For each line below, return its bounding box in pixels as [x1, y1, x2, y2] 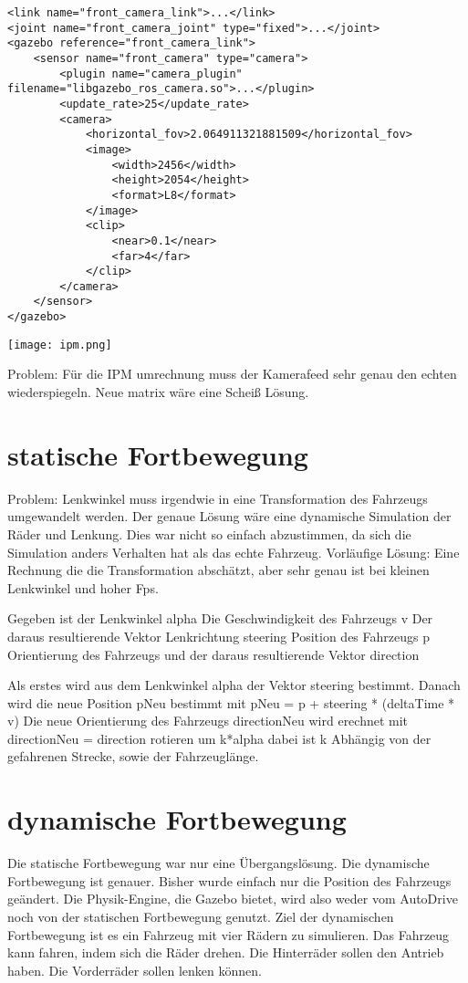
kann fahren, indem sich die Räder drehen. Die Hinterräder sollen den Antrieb [7, 943, 444, 962]
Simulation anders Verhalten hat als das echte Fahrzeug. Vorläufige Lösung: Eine [7, 542, 460, 561]
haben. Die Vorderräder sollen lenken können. [7, 960, 262, 979]
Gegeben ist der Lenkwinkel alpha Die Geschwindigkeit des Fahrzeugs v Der [7, 609, 433, 628]
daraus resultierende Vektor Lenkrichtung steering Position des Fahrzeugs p [7, 626, 430, 645]
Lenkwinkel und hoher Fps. [7, 578, 159, 597]
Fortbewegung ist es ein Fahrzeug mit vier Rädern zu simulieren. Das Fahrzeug [7, 925, 450, 944]
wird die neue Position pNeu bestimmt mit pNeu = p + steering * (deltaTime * [7, 693, 455, 712]
